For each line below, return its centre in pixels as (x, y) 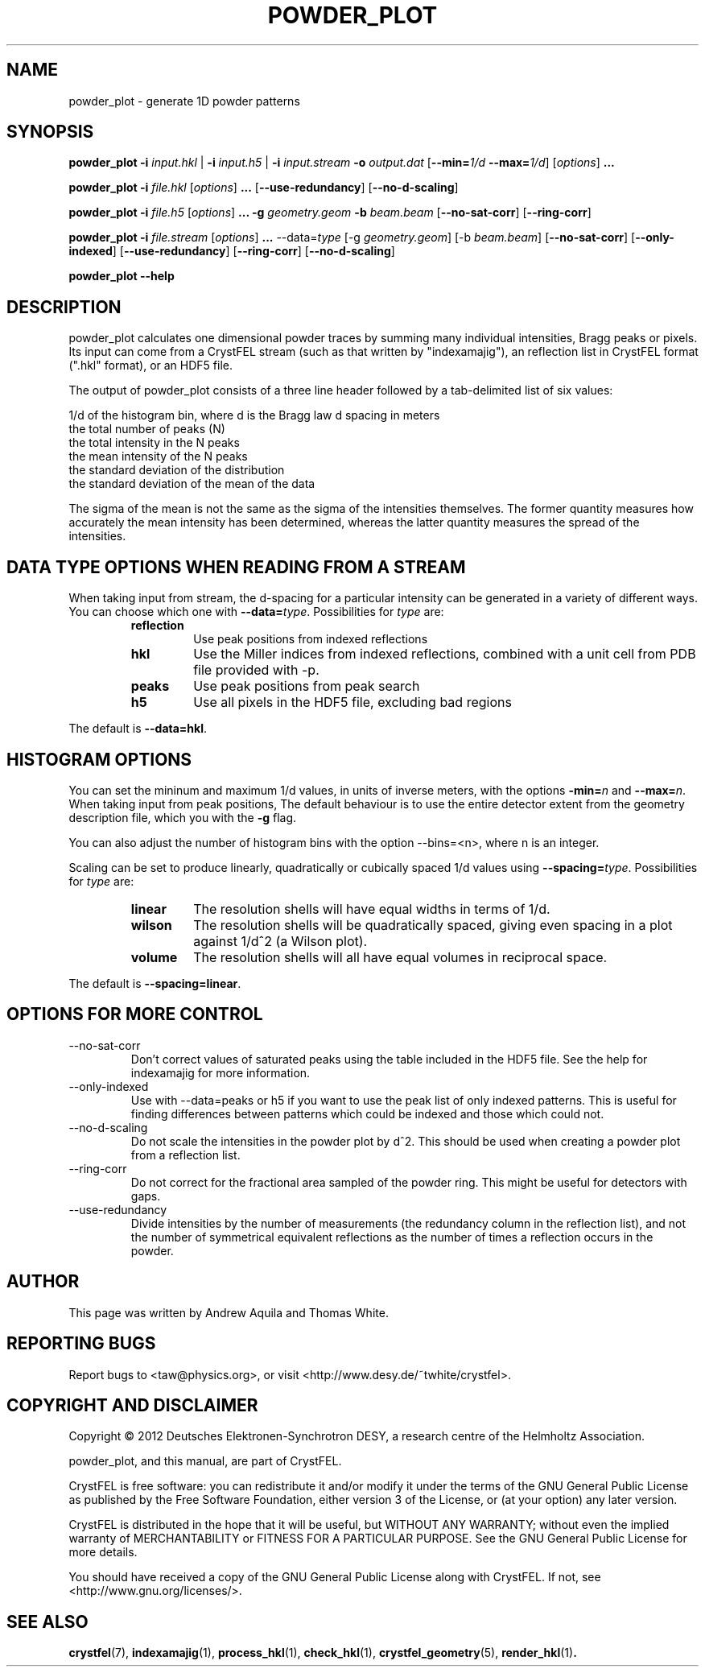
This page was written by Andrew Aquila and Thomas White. (229, 1312)
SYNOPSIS (50, 132)
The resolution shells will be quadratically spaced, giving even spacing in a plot (433, 925)
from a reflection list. (186, 1155)
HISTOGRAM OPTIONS (99, 759)
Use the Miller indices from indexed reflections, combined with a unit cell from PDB (445, 654)
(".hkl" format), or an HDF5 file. (150, 366)
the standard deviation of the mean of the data (192, 484)
